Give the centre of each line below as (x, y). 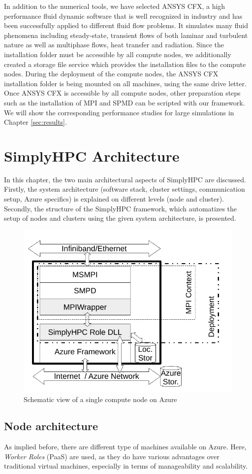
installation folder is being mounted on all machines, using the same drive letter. (125, 83)
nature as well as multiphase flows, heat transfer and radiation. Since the (114, 45)
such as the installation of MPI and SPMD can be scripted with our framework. (125, 102)
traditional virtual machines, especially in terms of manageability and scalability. (126, 466)
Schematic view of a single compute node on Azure (100, 399)
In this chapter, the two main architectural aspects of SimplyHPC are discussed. (125, 179)
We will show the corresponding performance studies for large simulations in (119, 112)
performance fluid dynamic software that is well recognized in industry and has (123, 16)
